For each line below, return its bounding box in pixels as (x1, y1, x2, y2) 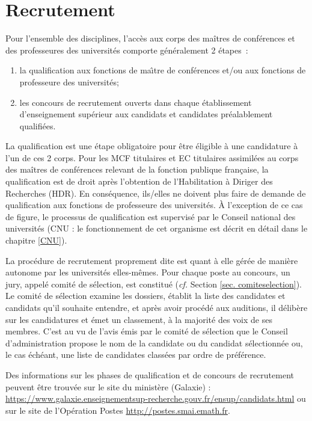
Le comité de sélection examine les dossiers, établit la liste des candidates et (5, 289, 286, 302)
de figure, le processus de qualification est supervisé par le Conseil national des (5, 210, 296, 223)
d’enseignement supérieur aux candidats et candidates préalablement (19, 108, 273, 120)
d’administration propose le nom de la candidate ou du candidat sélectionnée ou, (5, 336, 303, 349)
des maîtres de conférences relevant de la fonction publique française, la (5, 163, 269, 176)
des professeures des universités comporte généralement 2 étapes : (5, 43, 248, 56)
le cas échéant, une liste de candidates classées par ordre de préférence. (5, 348, 266, 361)
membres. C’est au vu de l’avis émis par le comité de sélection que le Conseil (5, 325, 288, 337)
